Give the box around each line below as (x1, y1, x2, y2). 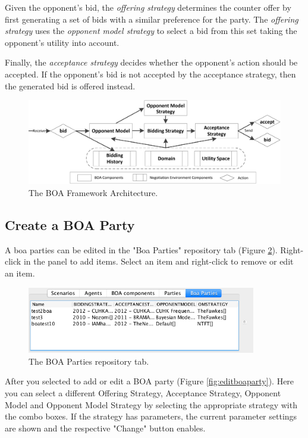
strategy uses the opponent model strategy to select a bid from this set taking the (5, 24, 297, 37)
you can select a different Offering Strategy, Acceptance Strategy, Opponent (5, 387, 281, 399)
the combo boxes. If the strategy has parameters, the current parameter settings (5, 410, 297, 423)
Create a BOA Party (5, 215, 135, 234)
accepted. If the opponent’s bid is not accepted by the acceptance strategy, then (5, 67, 296, 80)
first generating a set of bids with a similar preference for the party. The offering (5, 13, 298, 25)
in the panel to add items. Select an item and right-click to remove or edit (23, 255, 294, 268)
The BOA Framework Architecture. (29, 186, 158, 198)
